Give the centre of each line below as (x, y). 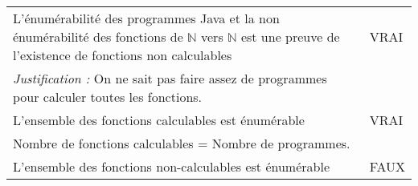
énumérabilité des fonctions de (98, 36)
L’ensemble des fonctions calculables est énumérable (159, 120)
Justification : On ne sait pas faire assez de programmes (170, 78)
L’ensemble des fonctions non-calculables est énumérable (172, 166)
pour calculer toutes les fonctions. (108, 97)
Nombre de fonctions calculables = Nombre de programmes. (182, 143)
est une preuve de (290, 36)
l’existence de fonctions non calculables (123, 55)
